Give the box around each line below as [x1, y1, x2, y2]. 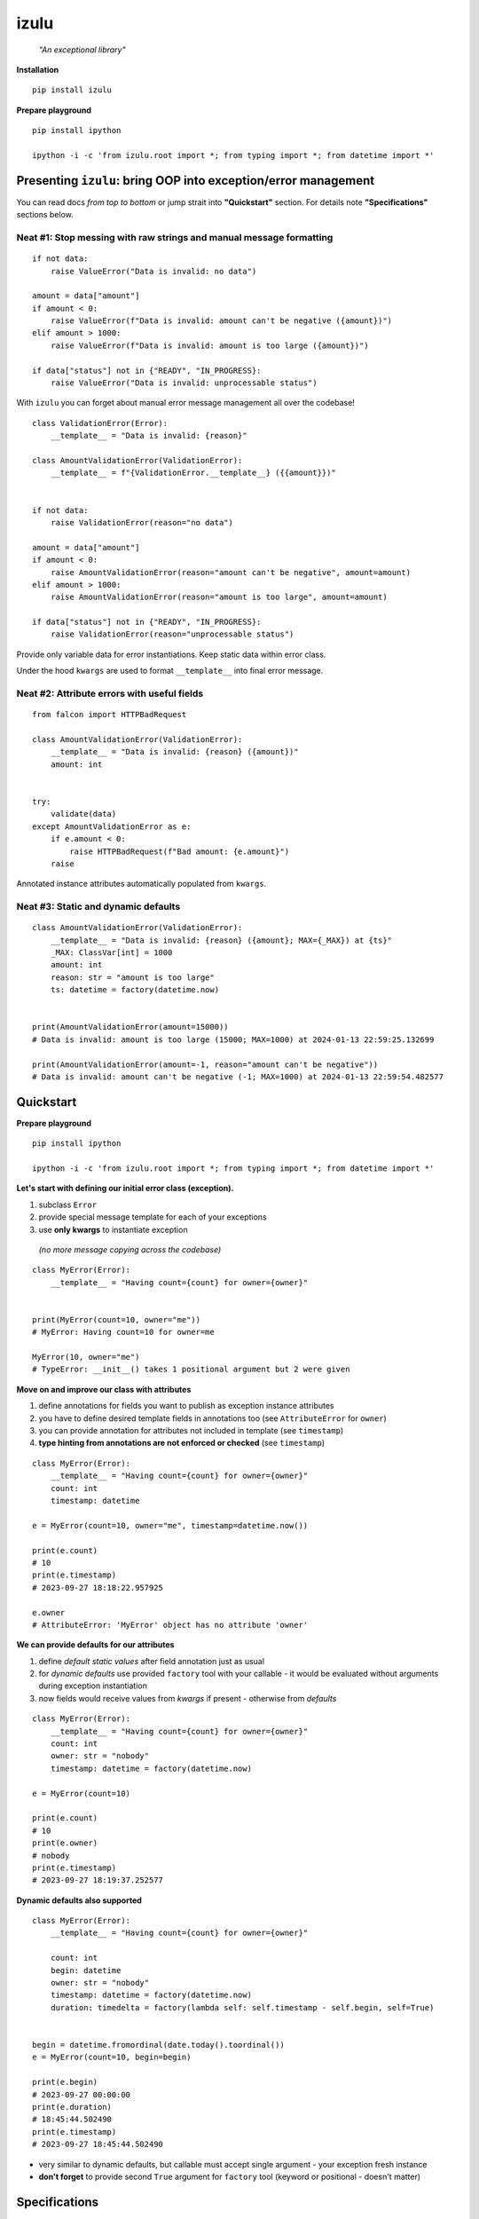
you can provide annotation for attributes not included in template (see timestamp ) [38, 1425, 344, 1436]
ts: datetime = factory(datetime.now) [50, 985, 220, 995]
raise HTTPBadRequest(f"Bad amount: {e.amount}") [69, 846, 290, 857]
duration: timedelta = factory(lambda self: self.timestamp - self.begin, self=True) [50, 2002, 435, 2012]
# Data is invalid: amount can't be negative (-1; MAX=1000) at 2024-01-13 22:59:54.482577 [32, 1071, 444, 1082]
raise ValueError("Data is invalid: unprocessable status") [50, 378, 318, 388]
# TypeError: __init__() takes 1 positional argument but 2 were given [32, 1364, 350, 1375]
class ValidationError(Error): [32, 418, 169, 428]
